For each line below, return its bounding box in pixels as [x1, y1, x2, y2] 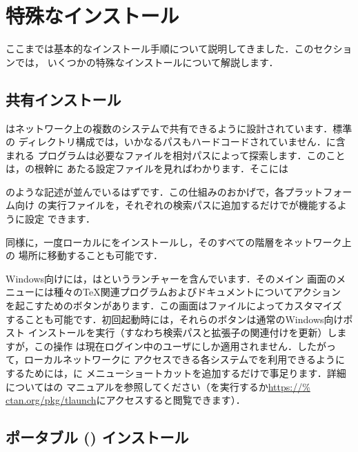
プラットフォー [284, 184, 352, 198]
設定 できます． [24, 212, 96, 226]
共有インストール [6, 88, 121, 110]
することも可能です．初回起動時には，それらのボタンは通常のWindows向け [6, 311, 344, 326]
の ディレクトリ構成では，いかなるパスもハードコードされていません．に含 [6, 134, 346, 149]
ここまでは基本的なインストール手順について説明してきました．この [6, 41, 314, 56]
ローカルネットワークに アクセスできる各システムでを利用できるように [24, 352, 345, 367]
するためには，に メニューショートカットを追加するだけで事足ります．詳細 [6, 366, 346, 380]
